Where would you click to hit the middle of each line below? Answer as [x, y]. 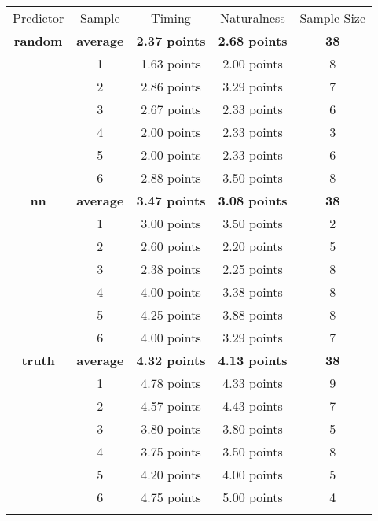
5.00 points [253, 497]
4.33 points [253, 383]
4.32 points [171, 360]
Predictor [39, 18]
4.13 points [253, 360]
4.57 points [171, 406]
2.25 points [253, 269]
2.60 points [171, 246]
